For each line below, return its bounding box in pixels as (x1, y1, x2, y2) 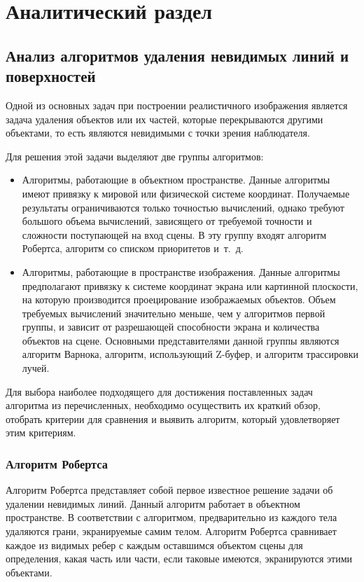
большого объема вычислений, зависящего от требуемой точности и (22, 214, 312, 228)
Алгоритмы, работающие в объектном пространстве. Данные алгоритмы (22, 172, 330, 187)
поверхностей (6, 65, 96, 87)
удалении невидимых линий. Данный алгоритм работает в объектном (6, 496, 300, 511)
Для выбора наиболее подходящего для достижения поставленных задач (6, 384, 313, 399)
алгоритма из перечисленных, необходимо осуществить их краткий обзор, (6, 398, 321, 413)
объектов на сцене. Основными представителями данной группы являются (22, 333, 339, 347)
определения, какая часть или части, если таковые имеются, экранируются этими (6, 551, 353, 566)
